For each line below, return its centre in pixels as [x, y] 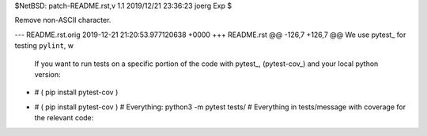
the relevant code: [64, 118]
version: [47, 74]
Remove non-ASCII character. [63, 20]
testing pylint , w [44, 46]
